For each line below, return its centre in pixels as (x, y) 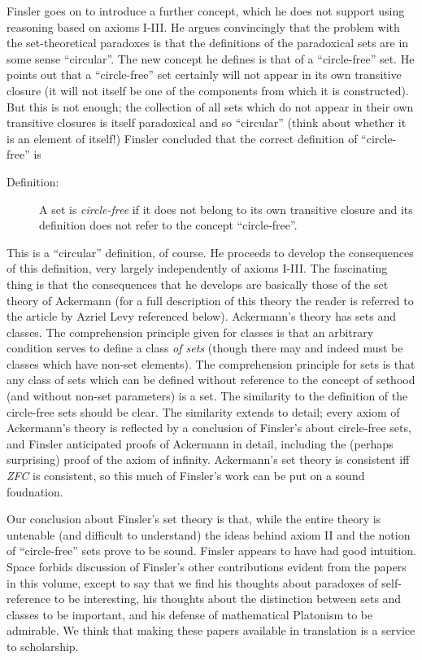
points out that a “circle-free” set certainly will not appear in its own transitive (204, 74)
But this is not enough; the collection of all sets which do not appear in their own (210, 106)
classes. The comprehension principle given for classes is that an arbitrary (190, 332)
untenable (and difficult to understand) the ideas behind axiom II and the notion (209, 534)
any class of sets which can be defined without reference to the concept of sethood (211, 380)
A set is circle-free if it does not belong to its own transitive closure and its (226, 209)
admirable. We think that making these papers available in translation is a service (211, 630)
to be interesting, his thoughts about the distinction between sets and (228, 599)
